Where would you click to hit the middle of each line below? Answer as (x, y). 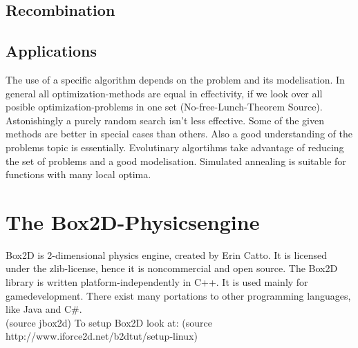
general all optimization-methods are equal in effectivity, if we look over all (164, 93)
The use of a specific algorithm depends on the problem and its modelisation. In (175, 79)
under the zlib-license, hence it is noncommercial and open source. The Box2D (172, 268)
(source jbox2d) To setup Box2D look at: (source (109, 322)
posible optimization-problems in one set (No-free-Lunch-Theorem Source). (164, 107)
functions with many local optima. (78, 174)
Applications (51, 51)
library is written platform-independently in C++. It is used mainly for (157, 282)
